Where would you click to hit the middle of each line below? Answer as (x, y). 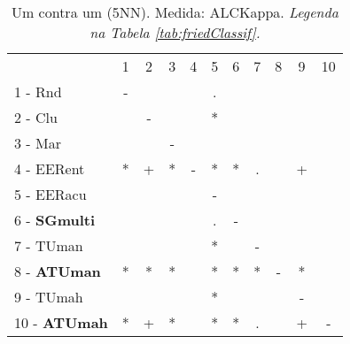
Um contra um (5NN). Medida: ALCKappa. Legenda (175, 12)
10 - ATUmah (61, 322)
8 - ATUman (58, 271)
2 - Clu (36, 117)
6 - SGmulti (55, 220)
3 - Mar (38, 143)
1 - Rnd (38, 92)
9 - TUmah (49, 297)
